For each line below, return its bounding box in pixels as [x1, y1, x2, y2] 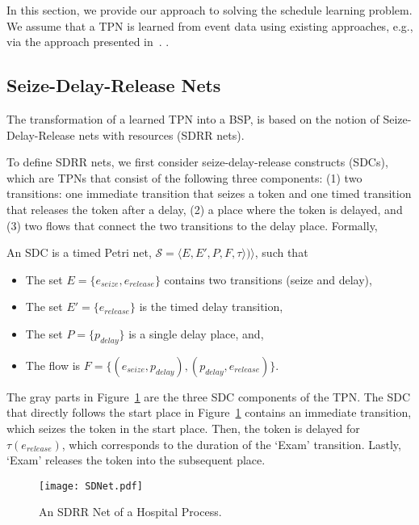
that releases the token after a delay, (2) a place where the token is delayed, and [6, 200, 403, 217]
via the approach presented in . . [6, 33, 170, 50]
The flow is [25, 356, 81, 373]
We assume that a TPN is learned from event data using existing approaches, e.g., [6, 17, 413, 34]
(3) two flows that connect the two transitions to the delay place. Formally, [6, 216, 378, 233]
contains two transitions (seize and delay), [164, 271, 372, 288]
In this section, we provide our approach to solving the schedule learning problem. [6, 2, 413, 18]
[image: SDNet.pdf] [39, 480, 143, 492]
